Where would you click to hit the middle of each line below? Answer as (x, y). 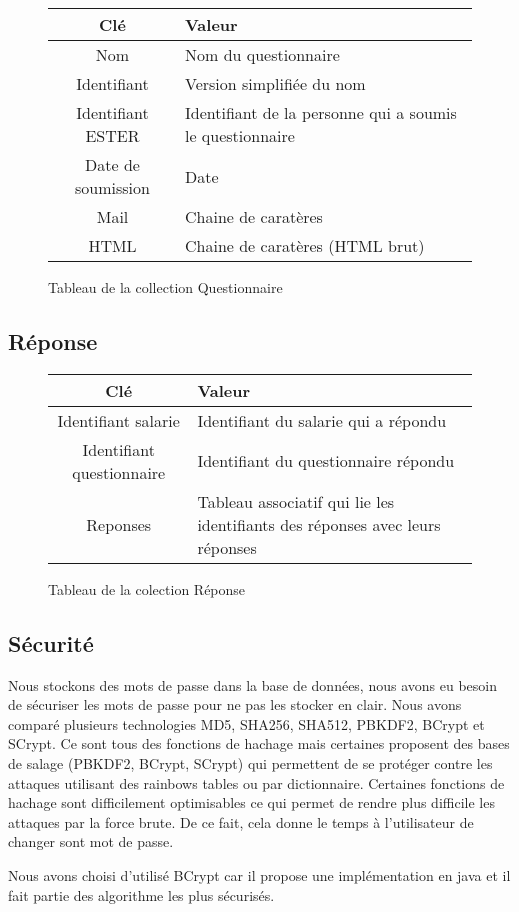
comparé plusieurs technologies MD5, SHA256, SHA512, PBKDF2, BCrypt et (246, 723)
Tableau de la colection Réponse (147, 588)
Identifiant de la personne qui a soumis (320, 112)
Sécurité (51, 642)
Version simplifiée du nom (275, 83)
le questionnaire (239, 135)
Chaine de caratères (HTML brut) (304, 245)
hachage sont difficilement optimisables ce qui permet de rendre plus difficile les (251, 802)
